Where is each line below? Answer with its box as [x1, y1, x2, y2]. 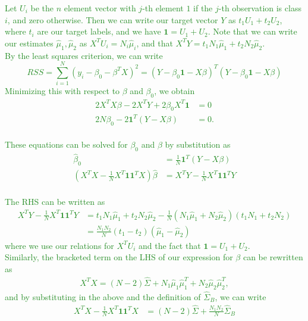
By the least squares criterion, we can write [5, 49, 163, 61]
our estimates [5, 36, 54, 49]
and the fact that [139, 239, 201, 251]
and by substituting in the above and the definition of [5, 290, 201, 303]
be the [30, 2, 54, 14]
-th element [142, 2, 184, 14]
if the [193, 2, 213, 14]
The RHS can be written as [5, 195, 105, 208]
